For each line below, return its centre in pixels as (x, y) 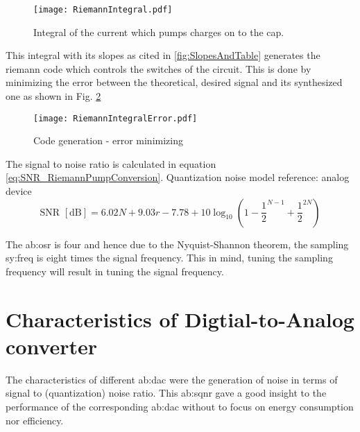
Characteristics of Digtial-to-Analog (180, 319)
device (19, 191)
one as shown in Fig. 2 (53, 96)
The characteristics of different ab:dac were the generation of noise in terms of (172, 379)
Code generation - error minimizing (108, 140)
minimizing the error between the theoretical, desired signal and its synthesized (174, 82)
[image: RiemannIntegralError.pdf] (115, 118)
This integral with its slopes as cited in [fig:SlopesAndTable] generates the (163, 55)
